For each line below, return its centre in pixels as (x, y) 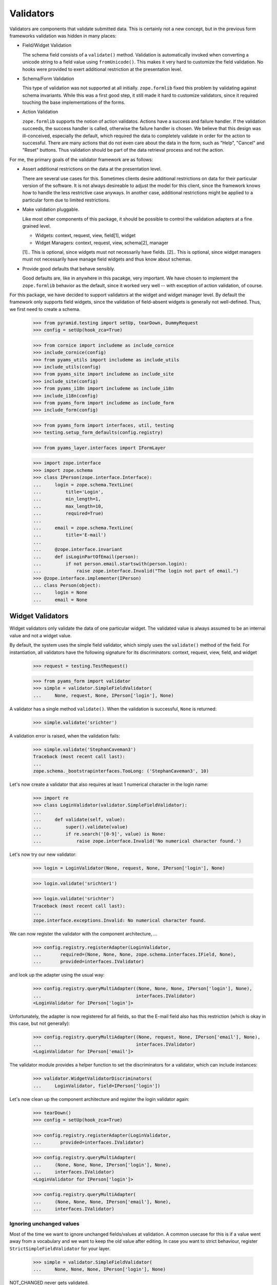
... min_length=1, (67, 499)
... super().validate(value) (81, 827)
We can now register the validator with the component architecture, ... (83, 933)
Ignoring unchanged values (44, 1224)
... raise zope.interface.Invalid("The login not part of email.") (136, 571)
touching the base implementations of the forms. (74, 102)
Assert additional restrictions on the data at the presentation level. (92, 169)
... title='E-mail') (70, 535)
